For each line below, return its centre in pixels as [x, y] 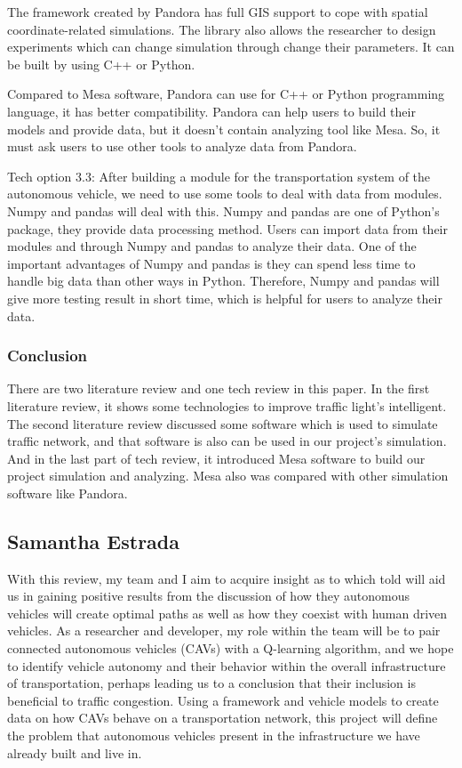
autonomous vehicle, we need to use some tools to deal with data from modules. [225, 194]
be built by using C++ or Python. [101, 64]
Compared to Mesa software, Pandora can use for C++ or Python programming [226, 94]
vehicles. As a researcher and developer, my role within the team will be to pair [224, 631]
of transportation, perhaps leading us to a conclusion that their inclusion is [211, 683]
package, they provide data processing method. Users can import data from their [227, 228]
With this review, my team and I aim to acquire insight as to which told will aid [227, 578]
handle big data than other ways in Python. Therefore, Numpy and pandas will [223, 281]
